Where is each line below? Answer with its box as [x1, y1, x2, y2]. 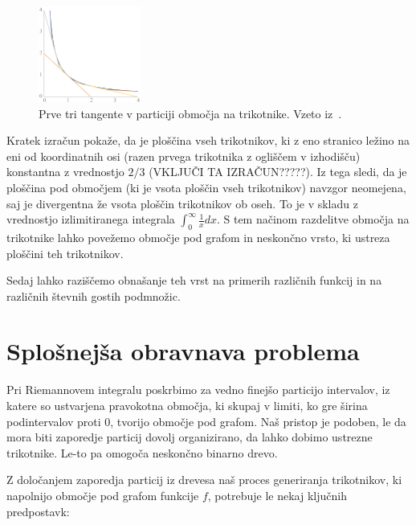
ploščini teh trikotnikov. [6, 244, 124, 261]
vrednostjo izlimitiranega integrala [6, 211, 175, 228]
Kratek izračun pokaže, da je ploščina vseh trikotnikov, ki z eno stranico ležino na [6, 132, 410, 149]
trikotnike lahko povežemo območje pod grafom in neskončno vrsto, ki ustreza [6, 228, 390, 245]
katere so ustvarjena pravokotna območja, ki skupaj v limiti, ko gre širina [6, 397, 368, 414]
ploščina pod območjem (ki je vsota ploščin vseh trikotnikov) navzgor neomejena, [6, 178, 406, 195]
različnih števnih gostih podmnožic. [6, 287, 181, 304]
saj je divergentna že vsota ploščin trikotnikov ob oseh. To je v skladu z [6, 195, 358, 211]
